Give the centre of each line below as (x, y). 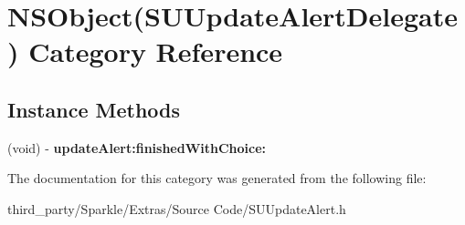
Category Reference (156, 51)
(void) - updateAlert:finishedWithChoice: (137, 147)
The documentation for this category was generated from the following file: (217, 178)
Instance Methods (94, 109)
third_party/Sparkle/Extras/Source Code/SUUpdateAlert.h (177, 208)
